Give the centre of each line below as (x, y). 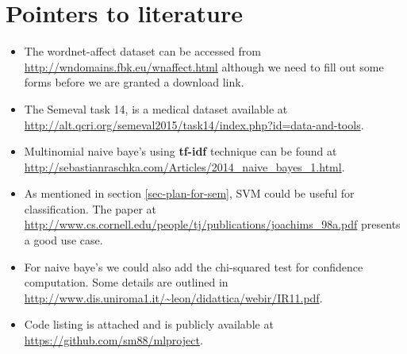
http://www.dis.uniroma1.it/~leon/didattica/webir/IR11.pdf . (173, 297)
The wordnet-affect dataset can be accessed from (142, 51)
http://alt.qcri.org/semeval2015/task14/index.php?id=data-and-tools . (194, 124)
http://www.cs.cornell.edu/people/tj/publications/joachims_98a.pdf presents (212, 224)
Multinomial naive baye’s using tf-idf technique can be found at (180, 151)
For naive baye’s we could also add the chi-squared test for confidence (194, 266)
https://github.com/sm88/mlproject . (113, 340)
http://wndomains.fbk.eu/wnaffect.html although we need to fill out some (204, 66)
